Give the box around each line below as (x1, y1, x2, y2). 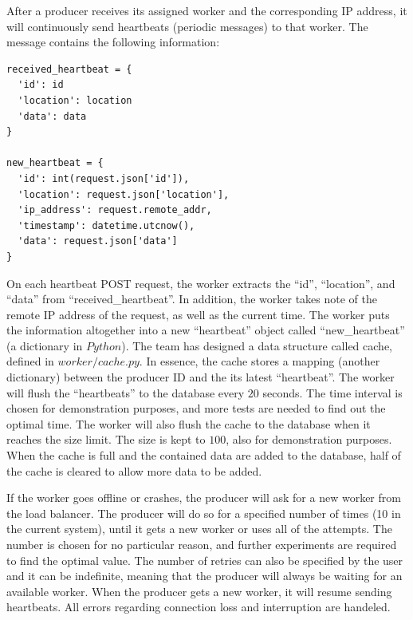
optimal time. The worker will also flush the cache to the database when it (6, 415, 371, 432)
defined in (6, 353, 54, 369)
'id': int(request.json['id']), (18, 172, 190, 184)
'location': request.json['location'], (18, 188, 230, 200)
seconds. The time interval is (262, 384, 403, 401)
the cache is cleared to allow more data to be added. (6, 462, 262, 479)
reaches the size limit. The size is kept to (6, 431, 206, 448)
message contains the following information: (6, 34, 220, 50)
